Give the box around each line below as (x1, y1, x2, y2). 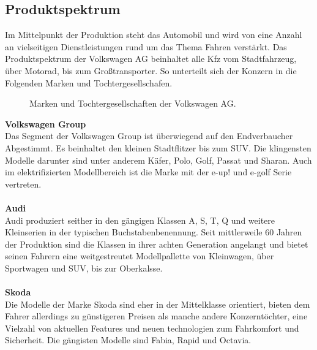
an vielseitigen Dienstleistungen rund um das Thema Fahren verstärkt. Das (5, 40, 287, 53)
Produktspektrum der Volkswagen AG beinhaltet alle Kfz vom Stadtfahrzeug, (5, 52, 297, 65)
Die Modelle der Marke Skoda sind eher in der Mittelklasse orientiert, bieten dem (5, 297, 310, 310)
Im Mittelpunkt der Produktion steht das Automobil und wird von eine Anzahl (5, 28, 302, 41)
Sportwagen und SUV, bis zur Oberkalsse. (5, 261, 163, 274)
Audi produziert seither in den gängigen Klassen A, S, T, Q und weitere (5, 213, 275, 226)
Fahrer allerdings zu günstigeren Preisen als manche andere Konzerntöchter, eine (5, 310, 308, 322)
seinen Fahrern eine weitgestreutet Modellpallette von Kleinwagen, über (5, 249, 274, 262)
